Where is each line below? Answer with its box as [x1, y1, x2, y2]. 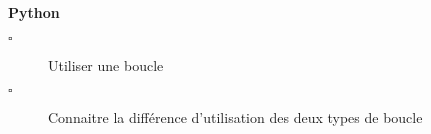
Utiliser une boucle [48, 54, 164, 75]
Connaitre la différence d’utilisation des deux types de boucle [48, 107, 423, 128]
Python [8, 2, 60, 22]
